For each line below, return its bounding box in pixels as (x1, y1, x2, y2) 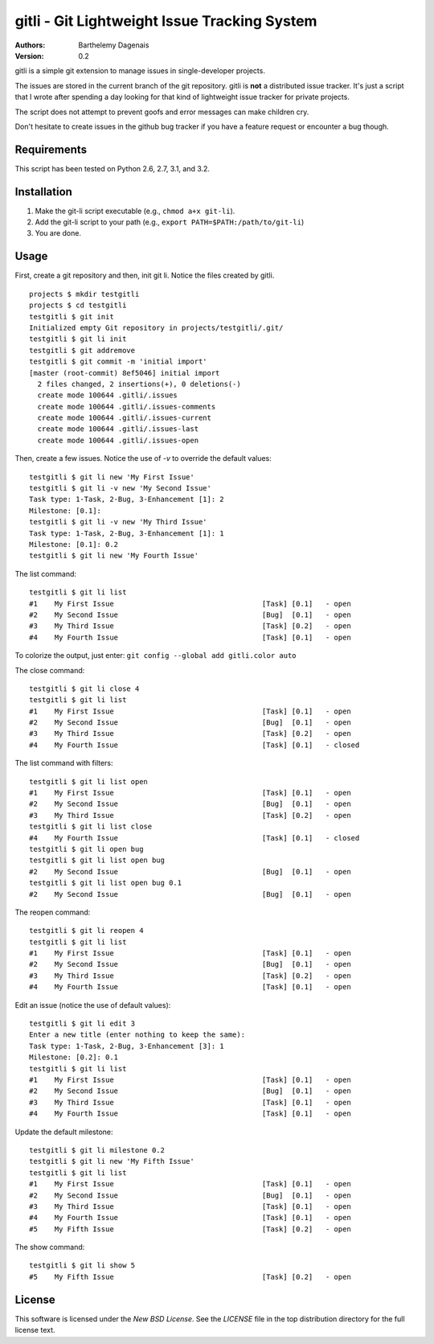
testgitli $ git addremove (29, 346, 136, 355)
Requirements (14, 142, 88, 156)
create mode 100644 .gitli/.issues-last (37, 425, 199, 434)
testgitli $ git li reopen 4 (29, 926, 144, 935)
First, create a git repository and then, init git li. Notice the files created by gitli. (14, 270, 275, 281)
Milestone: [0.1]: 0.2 (29, 540, 119, 549)
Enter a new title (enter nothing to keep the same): (29, 1030, 245, 1039)
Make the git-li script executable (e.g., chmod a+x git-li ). (35, 206, 235, 216)
